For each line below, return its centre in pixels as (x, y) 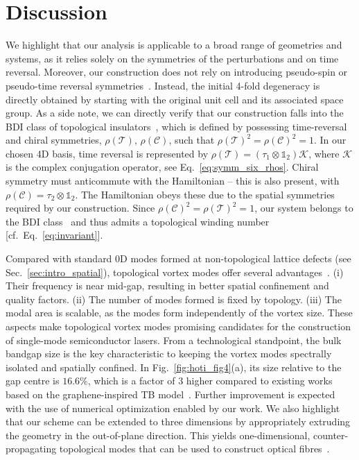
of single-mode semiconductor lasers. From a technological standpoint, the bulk (174, 340)
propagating (31, 449)
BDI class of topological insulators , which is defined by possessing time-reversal (176, 126)
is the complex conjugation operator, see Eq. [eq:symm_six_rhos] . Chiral (162, 167)
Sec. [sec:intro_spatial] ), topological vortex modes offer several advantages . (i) (175, 272)
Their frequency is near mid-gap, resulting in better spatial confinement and (167, 286)
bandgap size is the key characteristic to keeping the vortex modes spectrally (169, 353)
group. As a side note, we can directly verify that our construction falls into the (175, 113)
